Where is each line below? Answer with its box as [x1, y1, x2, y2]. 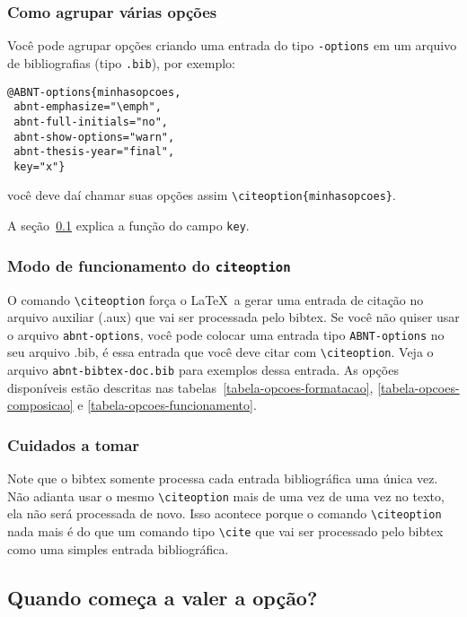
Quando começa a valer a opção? [7, 583, 318, 611]
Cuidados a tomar [7, 433, 140, 456]
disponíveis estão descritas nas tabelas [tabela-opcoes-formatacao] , [7, 378, 374, 396]
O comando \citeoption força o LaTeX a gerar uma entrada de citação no [7, 290, 424, 308]
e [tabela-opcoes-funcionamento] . [77, 395, 257, 414]
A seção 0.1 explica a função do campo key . [7, 216, 250, 235]
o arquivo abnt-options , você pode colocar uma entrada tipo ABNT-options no [7, 325, 445, 343]
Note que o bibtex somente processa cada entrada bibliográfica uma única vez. [7, 469, 438, 488]
